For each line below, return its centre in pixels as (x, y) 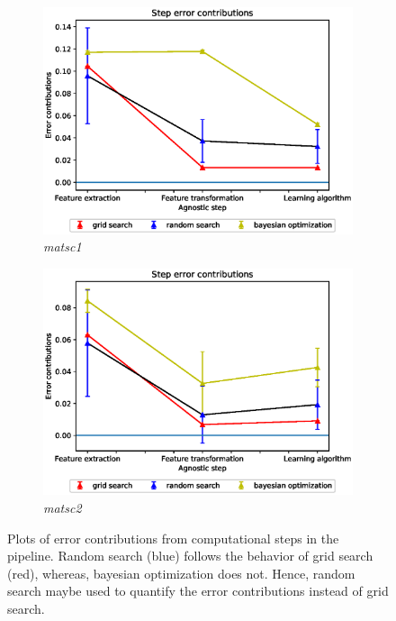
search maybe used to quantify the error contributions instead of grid (198, 591)
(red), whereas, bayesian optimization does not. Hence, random (181, 573)
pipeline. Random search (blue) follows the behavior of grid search (190, 556)
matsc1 (63, 247)
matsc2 (63, 507)
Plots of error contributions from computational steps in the (173, 538)
